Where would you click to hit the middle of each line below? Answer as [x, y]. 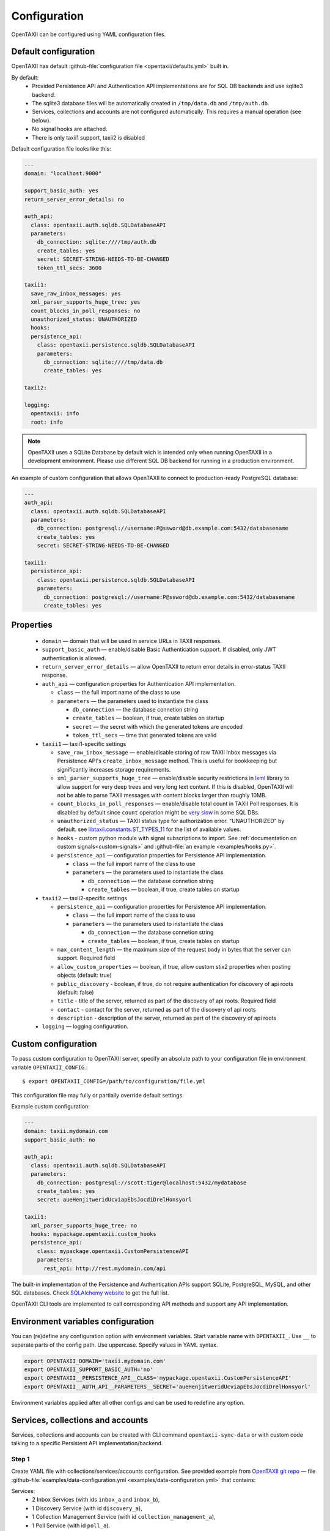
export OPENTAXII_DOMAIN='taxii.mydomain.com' [95, 1361]
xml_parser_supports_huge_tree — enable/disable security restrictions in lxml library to [173, 778]
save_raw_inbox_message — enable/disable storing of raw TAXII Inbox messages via [167, 752]
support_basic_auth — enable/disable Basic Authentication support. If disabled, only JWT [159, 650]
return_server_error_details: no [74, 199]
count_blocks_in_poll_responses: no [86, 310]
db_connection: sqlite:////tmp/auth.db [97, 242]
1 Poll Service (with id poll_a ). [71, 1525]
